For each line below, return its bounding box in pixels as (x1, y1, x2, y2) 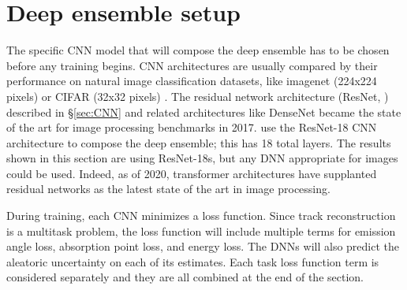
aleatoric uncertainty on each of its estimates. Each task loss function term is (6, 253, 379, 270)
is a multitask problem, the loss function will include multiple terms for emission (6, 222, 396, 239)
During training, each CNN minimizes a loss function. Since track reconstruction (6, 207, 396, 224)
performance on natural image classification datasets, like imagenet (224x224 (6, 72, 377, 89)
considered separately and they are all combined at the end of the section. (6, 269, 364, 285)
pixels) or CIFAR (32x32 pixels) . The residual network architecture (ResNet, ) (6, 87, 389, 104)
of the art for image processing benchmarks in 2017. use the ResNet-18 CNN (6, 119, 377, 136)
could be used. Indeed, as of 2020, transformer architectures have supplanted (6, 165, 377, 181)
